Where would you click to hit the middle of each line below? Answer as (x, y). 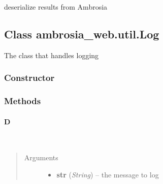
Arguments (41, 157)
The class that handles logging (52, 55)
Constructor (29, 78)
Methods (23, 101)
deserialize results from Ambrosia (56, 7)
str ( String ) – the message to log (108, 175)
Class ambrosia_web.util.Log (82, 34)
